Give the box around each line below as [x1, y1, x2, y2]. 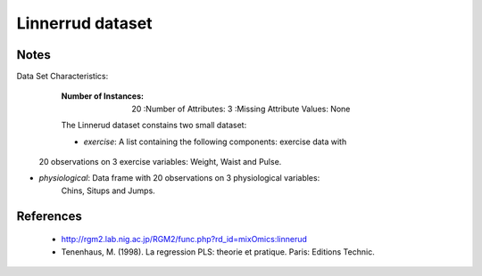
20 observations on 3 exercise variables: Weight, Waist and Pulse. [38, 157, 282, 167]
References [16, 208, 82, 223]
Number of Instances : [61, 91, 145, 101]
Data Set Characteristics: [16, 71, 109, 82]
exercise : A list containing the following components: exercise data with [83, 136, 347, 147]
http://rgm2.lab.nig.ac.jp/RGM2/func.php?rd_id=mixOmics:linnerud [61, 234, 308, 245]
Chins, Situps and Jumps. [61, 185, 155, 196]
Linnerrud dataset [16, 13, 153, 33]
